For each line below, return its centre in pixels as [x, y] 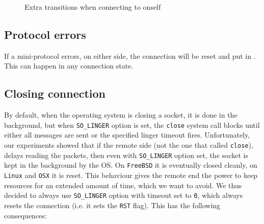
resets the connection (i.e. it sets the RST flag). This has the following [112, 205]
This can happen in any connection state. [69, 66]
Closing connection [55, 93]
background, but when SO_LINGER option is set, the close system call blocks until [132, 125]
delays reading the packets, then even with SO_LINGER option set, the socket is [126, 155]
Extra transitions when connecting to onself [93, 7]
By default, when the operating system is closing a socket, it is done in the [121, 115]
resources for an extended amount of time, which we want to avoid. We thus [123, 185]
